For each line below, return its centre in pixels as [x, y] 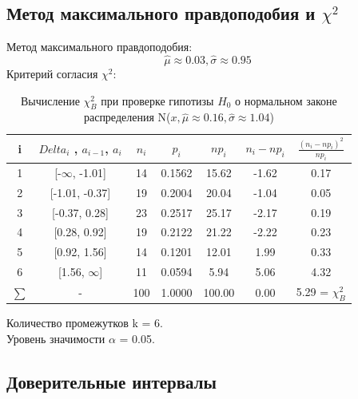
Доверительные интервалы [111, 381]
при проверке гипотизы [157, 100]
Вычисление [50, 100]
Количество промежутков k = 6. [85, 323]
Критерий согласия [52, 74]
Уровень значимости [56, 338]
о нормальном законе [286, 100]
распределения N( [127, 117]
